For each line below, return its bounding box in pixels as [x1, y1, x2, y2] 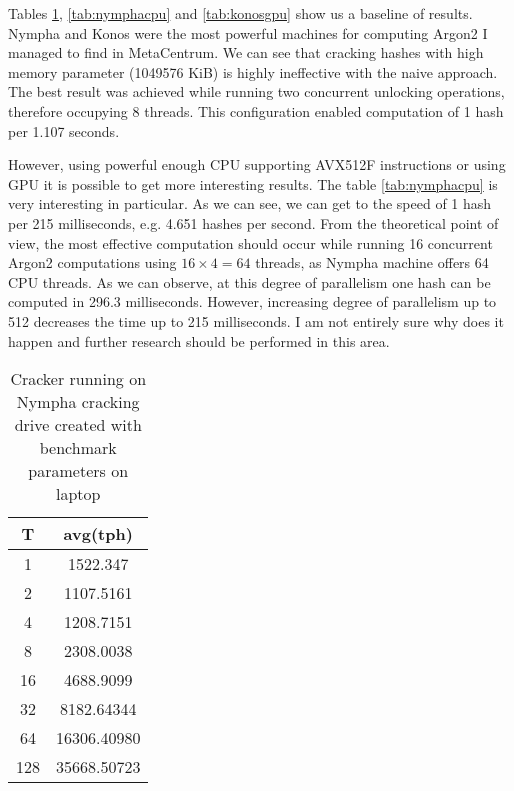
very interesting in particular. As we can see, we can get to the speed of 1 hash [8, 193, 492, 214]
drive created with [14, 413, 142, 437]
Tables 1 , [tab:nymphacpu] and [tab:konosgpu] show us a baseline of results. [8, 3, 473, 23]
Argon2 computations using [8, 252, 177, 273]
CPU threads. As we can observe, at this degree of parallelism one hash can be [8, 271, 491, 292]
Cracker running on [10, 367, 147, 391]
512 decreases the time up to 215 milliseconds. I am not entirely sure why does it [8, 310, 504, 331]
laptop [56, 482, 101, 506]
